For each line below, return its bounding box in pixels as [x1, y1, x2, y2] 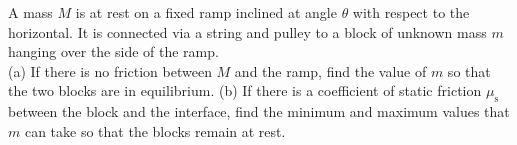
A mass [8, 2, 53, 22]
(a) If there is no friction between [8, 60, 212, 81]
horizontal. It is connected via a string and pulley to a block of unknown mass [8, 21, 487, 42]
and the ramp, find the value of [234, 60, 427, 81]
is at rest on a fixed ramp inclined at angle [75, 2, 337, 22]
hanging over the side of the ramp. [8, 41, 219, 62]
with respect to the [352, 2, 470, 22]
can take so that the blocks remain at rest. [24, 120, 286, 141]
